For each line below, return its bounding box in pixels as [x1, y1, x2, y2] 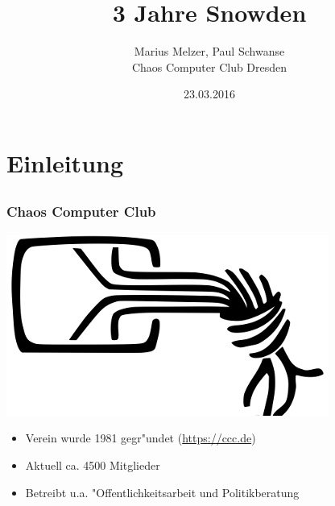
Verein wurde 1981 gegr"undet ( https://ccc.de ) [25, 429, 256, 446]
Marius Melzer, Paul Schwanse [134, 43, 285, 60]
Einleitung [6, 146, 124, 179]
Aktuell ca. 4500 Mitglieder [25, 456, 160, 473]
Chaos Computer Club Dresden [131, 58, 287, 75]
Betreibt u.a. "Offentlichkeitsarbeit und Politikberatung [25, 483, 300, 500]
